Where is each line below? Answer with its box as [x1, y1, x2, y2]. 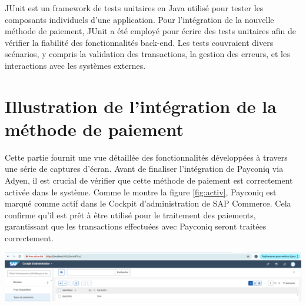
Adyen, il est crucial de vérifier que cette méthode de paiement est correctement [5, 174, 293, 187]
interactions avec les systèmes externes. [5, 59, 146, 71]
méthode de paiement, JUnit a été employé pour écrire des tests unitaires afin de [5, 25, 296, 37]
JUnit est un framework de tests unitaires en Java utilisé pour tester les [5, 2, 264, 14]
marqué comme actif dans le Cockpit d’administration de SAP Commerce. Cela [5, 197, 291, 209]
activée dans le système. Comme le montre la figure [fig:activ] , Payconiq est [5, 185, 277, 198]
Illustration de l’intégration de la [5, 94, 277, 118]
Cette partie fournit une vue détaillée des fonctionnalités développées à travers [5, 151, 288, 163]
